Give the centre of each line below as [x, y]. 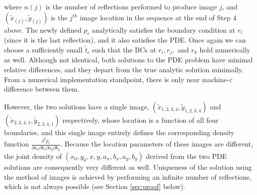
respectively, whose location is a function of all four [140, 120]
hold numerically [225, 49]
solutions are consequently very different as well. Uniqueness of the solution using [128, 167]
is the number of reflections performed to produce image [131, 6]
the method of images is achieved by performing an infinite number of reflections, [128, 176]
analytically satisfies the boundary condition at [164, 29]
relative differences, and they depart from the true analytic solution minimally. [124, 70]
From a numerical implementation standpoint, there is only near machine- [117, 79]
